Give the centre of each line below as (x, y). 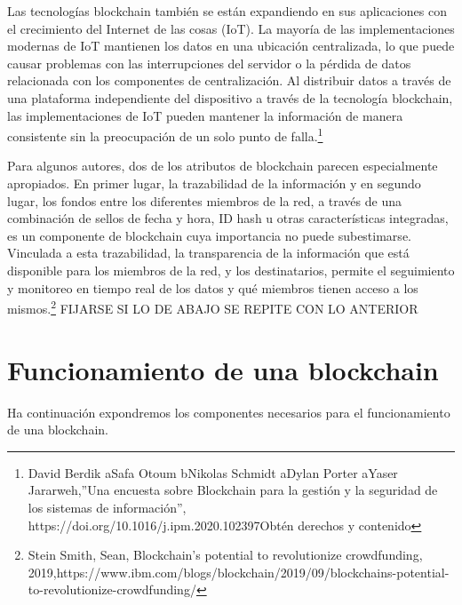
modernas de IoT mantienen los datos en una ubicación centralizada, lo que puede (231, 46)
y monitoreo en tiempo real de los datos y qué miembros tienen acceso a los (213, 287)
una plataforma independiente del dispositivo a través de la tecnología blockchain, (230, 97)
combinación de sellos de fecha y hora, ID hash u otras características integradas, (228, 218)
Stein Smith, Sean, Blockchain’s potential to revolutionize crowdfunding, (225, 555)
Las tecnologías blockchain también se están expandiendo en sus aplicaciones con (227, 11)
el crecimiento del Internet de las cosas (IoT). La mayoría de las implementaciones (231, 28)
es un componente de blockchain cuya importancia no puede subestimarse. (209, 235)
